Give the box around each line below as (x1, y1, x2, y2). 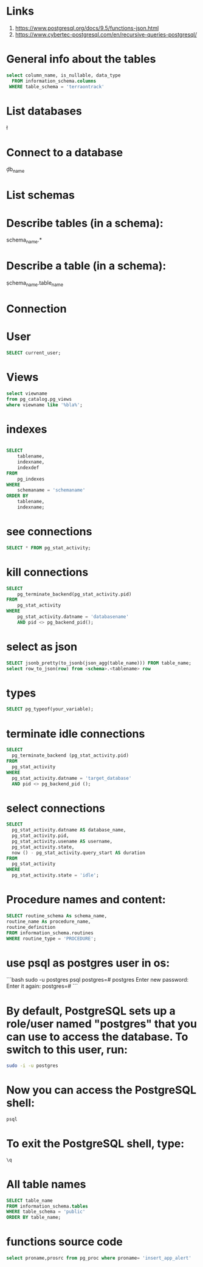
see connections (6, 525, 92, 539)
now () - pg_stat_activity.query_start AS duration (12, 850, 146, 856)
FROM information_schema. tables (6, 1203, 88, 1209)
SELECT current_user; (6, 350, 61, 356)
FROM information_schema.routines (6, 929, 94, 936)
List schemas (6, 189, 75, 202)
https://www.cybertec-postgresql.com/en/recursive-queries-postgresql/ (15, 30, 198, 38)
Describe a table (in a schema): (6, 259, 167, 273)
